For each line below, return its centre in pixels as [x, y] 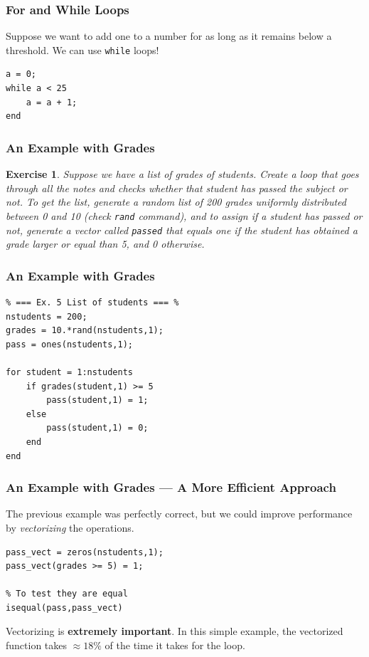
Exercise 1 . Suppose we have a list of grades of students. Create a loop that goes [182, 174]
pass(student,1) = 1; [97, 400]
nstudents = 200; [47, 316]
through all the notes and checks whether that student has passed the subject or [177, 188]
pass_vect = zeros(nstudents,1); [85, 552]
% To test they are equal [67, 594]
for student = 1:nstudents [69, 372]
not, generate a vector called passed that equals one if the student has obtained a [182, 230]
